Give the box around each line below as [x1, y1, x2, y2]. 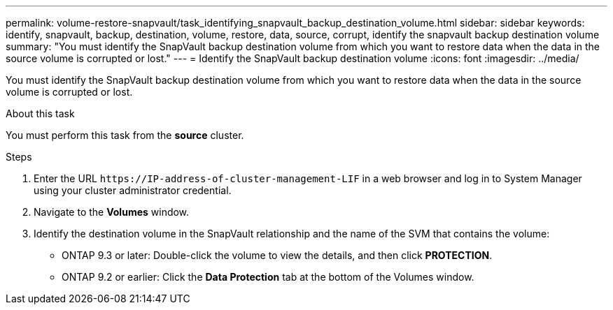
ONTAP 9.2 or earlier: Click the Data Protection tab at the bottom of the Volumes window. [62, 271, 474, 283]
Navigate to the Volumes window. [34, 206, 190, 218]
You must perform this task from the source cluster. [6, 129, 244, 141]
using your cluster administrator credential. [34, 184, 232, 196]
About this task [6, 108, 75, 119]
